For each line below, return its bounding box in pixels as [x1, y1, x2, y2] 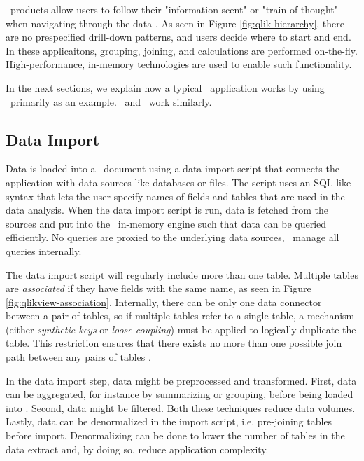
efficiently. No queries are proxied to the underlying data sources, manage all [6, 230, 339, 245]
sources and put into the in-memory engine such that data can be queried [6, 216, 327, 230]
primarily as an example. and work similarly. [10, 94, 212, 109]
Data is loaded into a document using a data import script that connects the [6, 161, 339, 176]
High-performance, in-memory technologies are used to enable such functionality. [6, 57, 352, 71]
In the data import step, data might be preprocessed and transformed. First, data [6, 373, 357, 387]
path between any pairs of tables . [6, 350, 151, 364]
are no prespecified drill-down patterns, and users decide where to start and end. [6, 29, 351, 44]
